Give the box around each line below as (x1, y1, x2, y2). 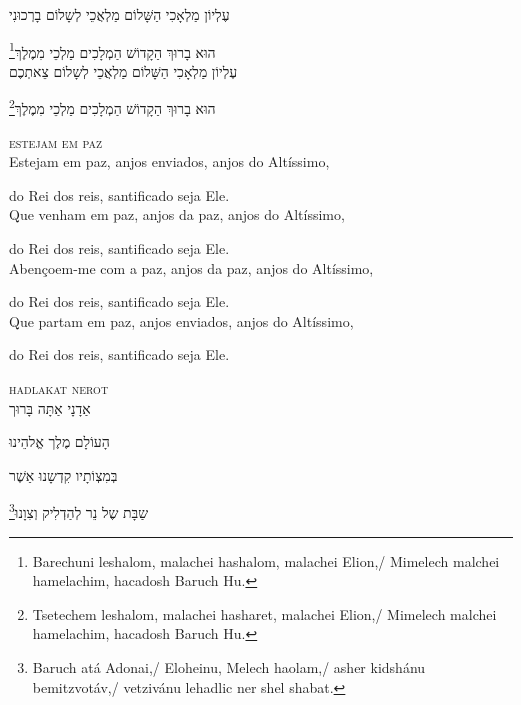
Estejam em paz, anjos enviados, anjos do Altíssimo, (9, 151, 330, 172)
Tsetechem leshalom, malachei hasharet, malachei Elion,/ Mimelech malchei (32, 603, 497, 624)
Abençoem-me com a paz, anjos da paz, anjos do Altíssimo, (9, 257, 374, 278)
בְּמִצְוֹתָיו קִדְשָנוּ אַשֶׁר (9, 464, 118, 485)
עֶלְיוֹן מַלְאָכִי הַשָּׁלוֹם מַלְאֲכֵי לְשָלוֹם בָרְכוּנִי (9, 4, 230, 24)
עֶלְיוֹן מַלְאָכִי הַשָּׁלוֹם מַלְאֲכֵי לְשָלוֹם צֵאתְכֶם (9, 60, 238, 81)
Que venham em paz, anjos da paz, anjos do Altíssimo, (9, 204, 345, 225)
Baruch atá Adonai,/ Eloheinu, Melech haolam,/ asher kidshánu (32, 657, 426, 678)
